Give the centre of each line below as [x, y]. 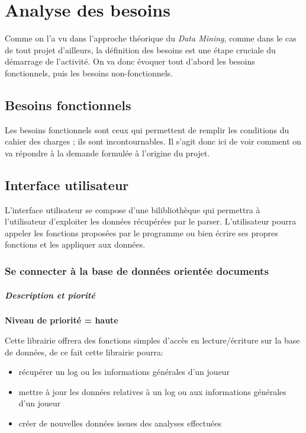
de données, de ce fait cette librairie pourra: [84, 352]
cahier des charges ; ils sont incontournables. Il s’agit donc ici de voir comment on [153, 141]
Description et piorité [50, 295]
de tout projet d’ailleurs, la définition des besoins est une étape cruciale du [140, 49]
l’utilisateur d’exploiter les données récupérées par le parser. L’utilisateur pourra [151, 221]
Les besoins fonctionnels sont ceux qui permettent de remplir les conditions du [147, 129]
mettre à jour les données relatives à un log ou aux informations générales [152, 391]
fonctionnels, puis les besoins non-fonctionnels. [89, 73]
